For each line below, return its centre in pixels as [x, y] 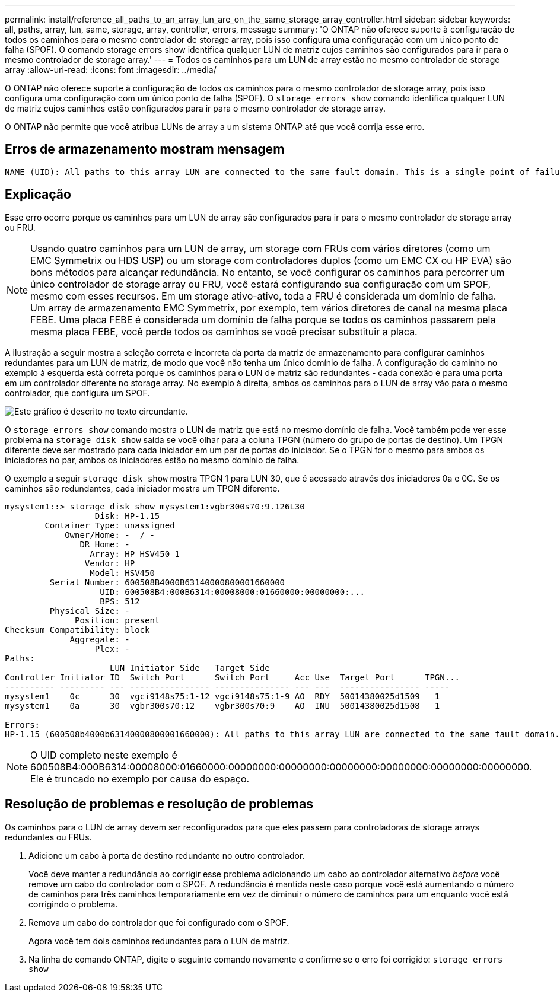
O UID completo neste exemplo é [104, 755]
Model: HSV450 [122, 573]
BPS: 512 [120, 601]
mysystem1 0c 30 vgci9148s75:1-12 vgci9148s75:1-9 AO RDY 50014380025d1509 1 [222, 696]
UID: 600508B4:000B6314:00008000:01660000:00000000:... [232, 592]
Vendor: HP [110, 563]
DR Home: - [105, 544]
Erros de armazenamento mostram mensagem [145, 149]
